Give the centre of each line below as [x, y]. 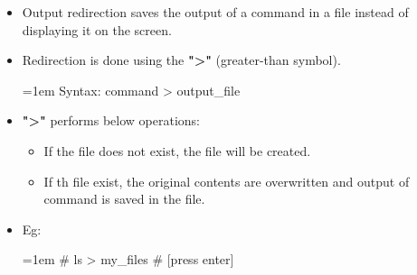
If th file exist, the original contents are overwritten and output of [227, 181]
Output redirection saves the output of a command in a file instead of [215, 12]
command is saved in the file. [124, 199]
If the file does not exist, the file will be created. [177, 150]
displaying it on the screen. [97, 29]
